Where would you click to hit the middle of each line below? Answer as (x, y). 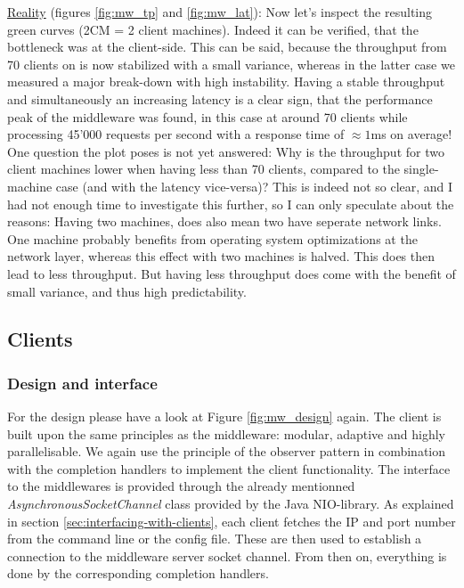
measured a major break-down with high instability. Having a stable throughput (226, 82)
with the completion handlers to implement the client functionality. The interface (229, 468)
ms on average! (411, 134)
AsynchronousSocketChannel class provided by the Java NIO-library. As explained (231, 504)
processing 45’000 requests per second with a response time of (176, 134)
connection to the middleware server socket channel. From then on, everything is (227, 555)
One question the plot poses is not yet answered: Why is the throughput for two (226, 151)
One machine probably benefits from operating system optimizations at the (212, 238)
